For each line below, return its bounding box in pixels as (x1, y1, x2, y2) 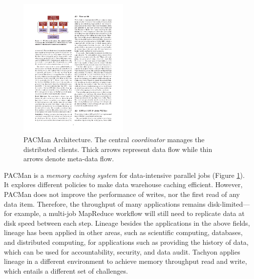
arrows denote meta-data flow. (23, 153, 114, 164)
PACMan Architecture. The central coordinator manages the (23, 134, 205, 145)
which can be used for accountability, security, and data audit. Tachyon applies (4, 246, 240, 257)
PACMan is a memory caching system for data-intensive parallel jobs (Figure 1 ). (4, 170, 245, 180)
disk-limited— (208, 198, 250, 209)
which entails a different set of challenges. (4, 265, 128, 276)
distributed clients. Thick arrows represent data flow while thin (23, 144, 212, 154)
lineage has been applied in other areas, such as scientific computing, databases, (4, 227, 243, 237)
